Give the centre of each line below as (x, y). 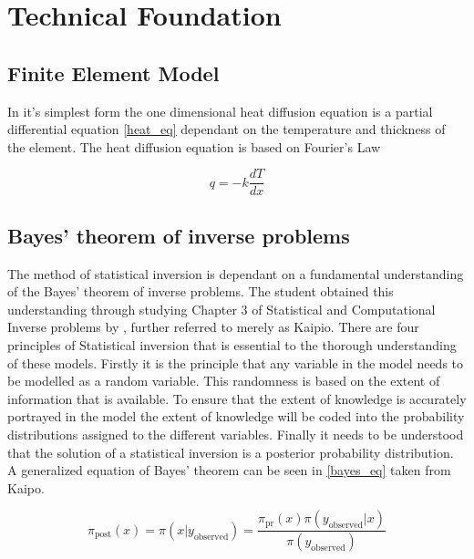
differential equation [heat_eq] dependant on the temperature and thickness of (227, 129)
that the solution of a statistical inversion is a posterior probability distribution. (231, 452)
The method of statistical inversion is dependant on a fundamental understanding (236, 273)
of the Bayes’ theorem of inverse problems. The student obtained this (201, 291)
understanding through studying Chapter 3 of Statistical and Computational (222, 309)
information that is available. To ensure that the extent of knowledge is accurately (237, 398)
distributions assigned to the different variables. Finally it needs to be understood (236, 434)
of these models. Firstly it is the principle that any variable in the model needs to (236, 362)
